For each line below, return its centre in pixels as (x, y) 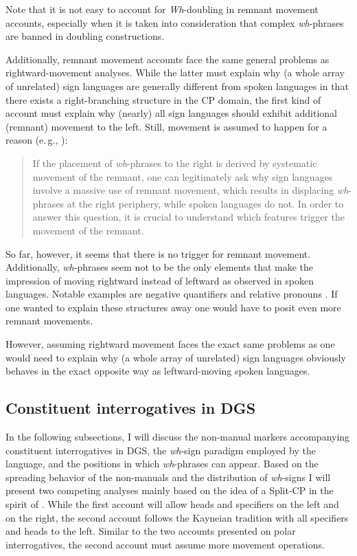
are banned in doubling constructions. (85, 36)
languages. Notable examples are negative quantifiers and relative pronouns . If (172, 294)
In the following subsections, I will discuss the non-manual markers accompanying (178, 437)
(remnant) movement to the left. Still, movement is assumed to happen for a (166, 126)
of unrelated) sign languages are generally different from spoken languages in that (177, 86)
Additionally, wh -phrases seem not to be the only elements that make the (160, 267)
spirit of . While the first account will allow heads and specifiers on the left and (172, 504)
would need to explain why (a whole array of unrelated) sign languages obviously (176, 357)
